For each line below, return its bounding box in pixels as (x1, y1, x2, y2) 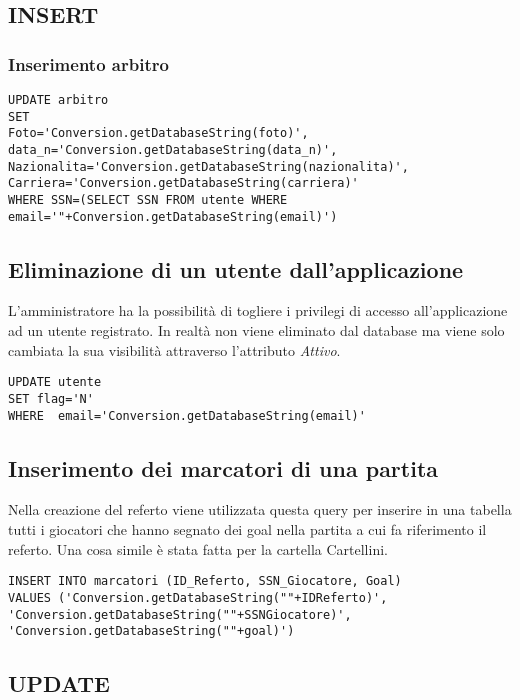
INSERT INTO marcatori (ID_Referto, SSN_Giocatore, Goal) (8, 574, 402, 589)
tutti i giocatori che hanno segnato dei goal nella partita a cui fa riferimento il (8, 519, 487, 539)
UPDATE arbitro (8, 93, 109, 107)
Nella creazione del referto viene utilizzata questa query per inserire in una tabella (8, 499, 512, 520)
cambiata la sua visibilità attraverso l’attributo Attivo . (8, 339, 341, 360)
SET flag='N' (8, 391, 94, 406)
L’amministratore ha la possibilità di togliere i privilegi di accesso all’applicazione (8, 300, 508, 321)
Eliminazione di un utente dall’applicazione (8, 253, 464, 284)
